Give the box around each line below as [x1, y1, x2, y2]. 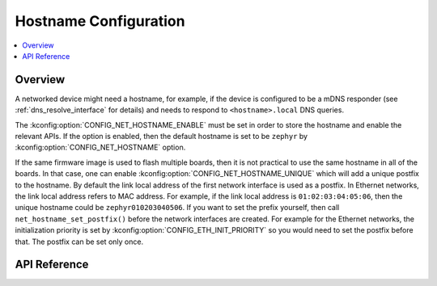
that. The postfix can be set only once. [15, 237, 144, 246]
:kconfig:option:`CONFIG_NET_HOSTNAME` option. [15, 142, 186, 153]
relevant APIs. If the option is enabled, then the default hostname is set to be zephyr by [15, 132, 308, 141]
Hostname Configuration [15, 12, 185, 30]
